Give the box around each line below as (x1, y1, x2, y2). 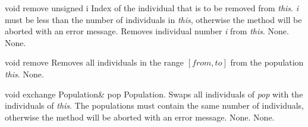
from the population (230, 56, 304, 69)
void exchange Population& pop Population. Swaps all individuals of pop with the (5, 87, 303, 100)
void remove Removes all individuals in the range (5, 56, 184, 69)
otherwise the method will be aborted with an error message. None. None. (5, 110, 275, 123)
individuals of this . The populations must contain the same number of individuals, (5, 99, 304, 112)
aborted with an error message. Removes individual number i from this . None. (5, 25, 289, 37)
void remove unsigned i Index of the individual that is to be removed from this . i (5, 2, 298, 14)
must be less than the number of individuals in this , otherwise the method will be (5, 13, 302, 25)
